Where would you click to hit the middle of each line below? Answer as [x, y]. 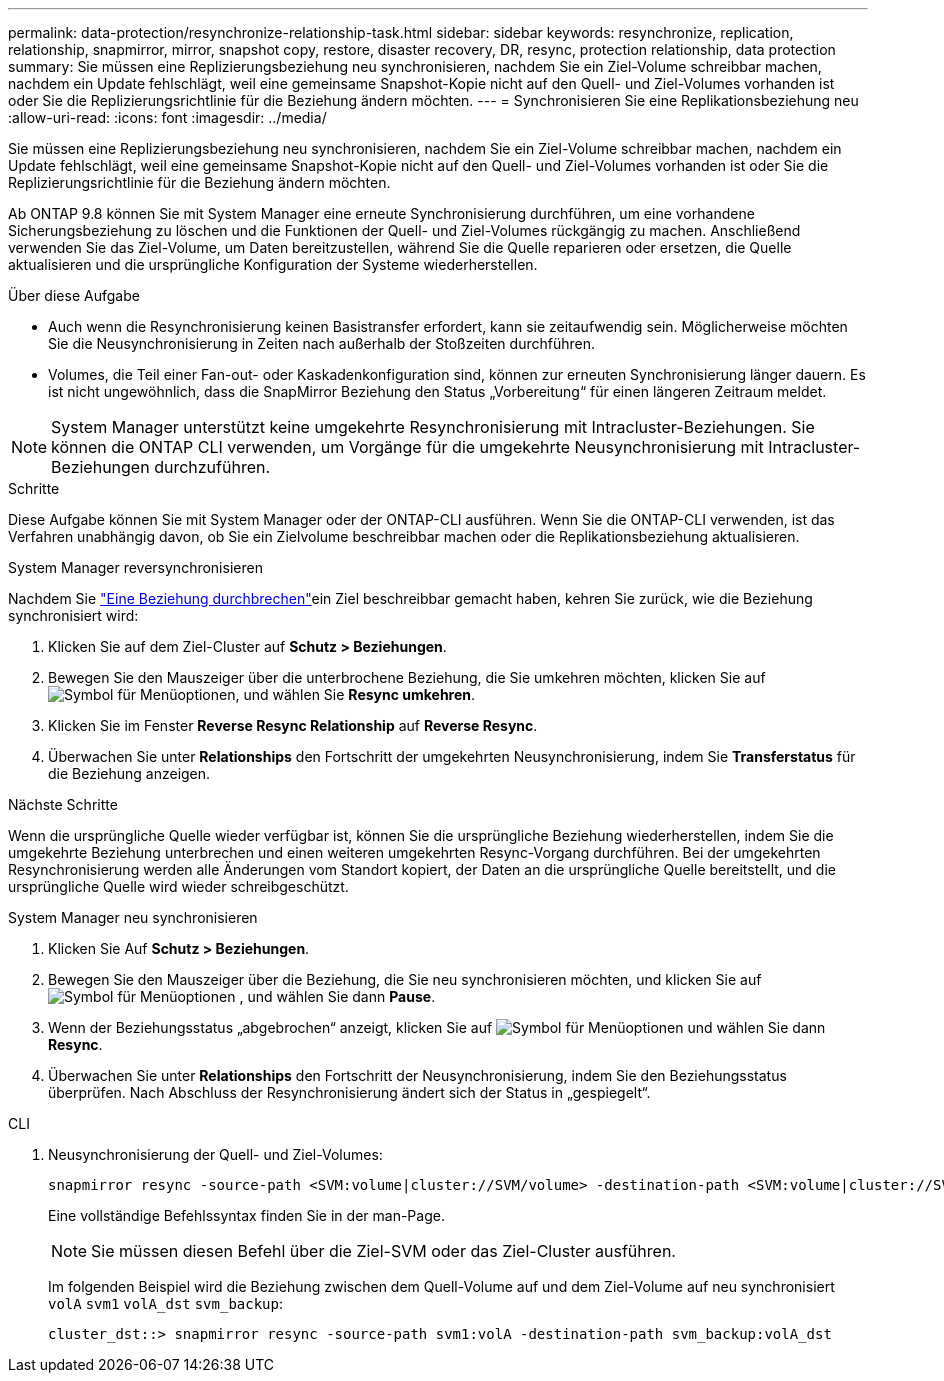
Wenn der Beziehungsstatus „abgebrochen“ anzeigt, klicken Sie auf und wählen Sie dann [437, 1027]
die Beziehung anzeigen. [129, 773]
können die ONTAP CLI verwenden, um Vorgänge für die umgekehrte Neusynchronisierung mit [407, 447]
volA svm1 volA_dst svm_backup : [166, 1303]
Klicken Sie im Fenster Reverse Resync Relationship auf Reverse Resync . [293, 725]
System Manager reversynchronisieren [135, 567]
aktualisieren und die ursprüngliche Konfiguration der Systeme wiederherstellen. [273, 264]
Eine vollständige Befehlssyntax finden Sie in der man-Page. [246, 1215]
